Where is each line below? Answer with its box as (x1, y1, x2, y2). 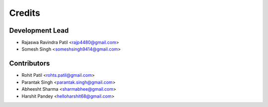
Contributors (9, 59, 50, 68)
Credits (9, 7, 41, 18)
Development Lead (9, 26, 69, 35)
